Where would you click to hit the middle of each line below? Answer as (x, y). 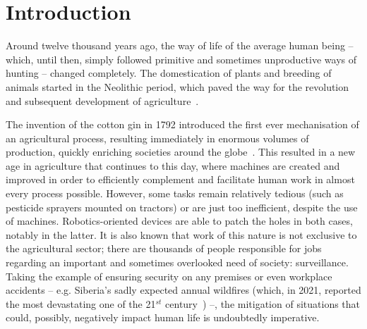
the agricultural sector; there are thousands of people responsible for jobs (164, 248)
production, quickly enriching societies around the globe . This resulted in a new (181, 152)
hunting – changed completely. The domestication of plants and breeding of (169, 73)
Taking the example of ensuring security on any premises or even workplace (169, 276)
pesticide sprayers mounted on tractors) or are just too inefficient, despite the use (182, 207)
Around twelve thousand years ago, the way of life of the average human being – (180, 45)
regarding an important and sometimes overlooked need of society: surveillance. (177, 262)
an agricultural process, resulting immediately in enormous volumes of (157, 138)
